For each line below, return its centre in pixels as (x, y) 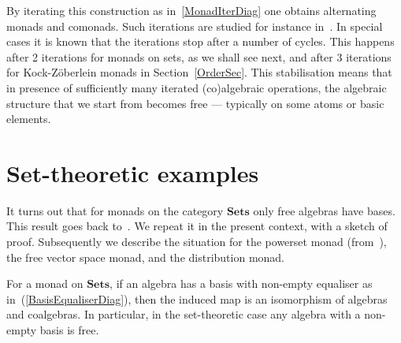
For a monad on (45, 283)
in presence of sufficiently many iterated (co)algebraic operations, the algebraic (197, 87)
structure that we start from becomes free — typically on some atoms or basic (195, 103)
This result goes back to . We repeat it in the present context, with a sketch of (197, 226)
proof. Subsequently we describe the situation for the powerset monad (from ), (197, 242)
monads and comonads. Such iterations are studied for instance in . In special (195, 26)
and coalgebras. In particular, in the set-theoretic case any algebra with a (184, 314)
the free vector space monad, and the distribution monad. (146, 257)
